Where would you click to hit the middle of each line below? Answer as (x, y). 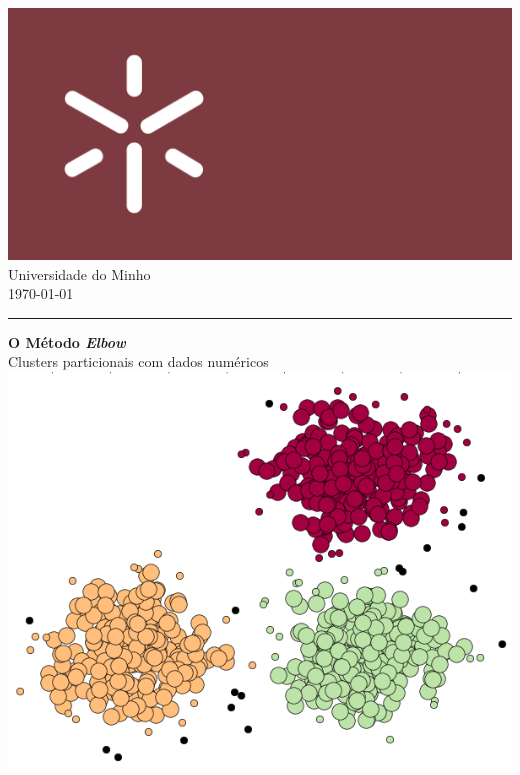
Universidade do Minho (79, 273)
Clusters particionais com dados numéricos (138, 361)
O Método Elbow (67, 341)
